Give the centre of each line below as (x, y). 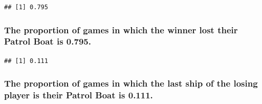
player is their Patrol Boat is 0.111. (79, 95)
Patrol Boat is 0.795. (48, 41)
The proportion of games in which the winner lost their (121, 29)
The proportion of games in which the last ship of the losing (131, 83)
